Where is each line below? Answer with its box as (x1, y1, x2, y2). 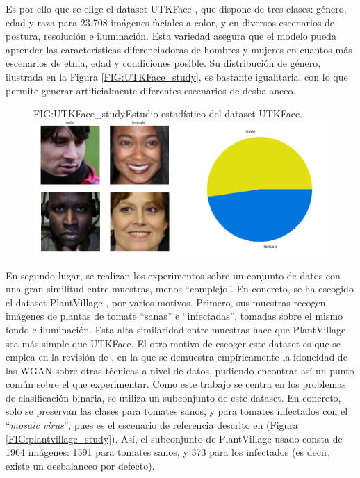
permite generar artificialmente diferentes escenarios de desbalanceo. (6, 83, 296, 97)
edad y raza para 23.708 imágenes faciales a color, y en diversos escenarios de (6, 15, 335, 29)
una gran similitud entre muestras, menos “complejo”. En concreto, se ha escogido (6, 281, 354, 296)
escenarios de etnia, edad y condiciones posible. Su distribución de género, (6, 56, 321, 70)
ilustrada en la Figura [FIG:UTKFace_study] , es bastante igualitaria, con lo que (6, 69, 348, 83)
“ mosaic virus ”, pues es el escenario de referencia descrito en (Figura (6, 418, 298, 432)
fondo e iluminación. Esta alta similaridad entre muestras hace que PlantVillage (6, 322, 346, 336)
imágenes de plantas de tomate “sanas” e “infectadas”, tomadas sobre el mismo (6, 308, 343, 323)
